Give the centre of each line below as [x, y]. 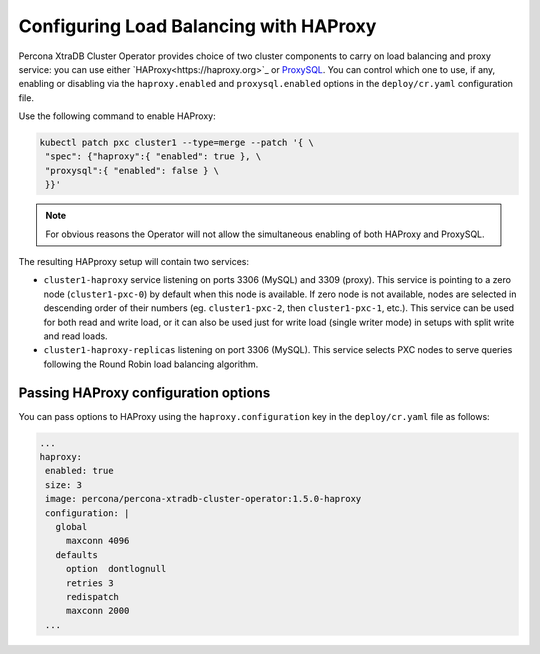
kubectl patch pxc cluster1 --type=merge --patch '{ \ [176, 143]
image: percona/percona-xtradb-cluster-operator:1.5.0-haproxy [203, 499]
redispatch [92, 596]
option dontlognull [116, 569]
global [71, 526]
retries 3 [89, 583]
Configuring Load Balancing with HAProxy [197, 26]
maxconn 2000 [97, 611]
